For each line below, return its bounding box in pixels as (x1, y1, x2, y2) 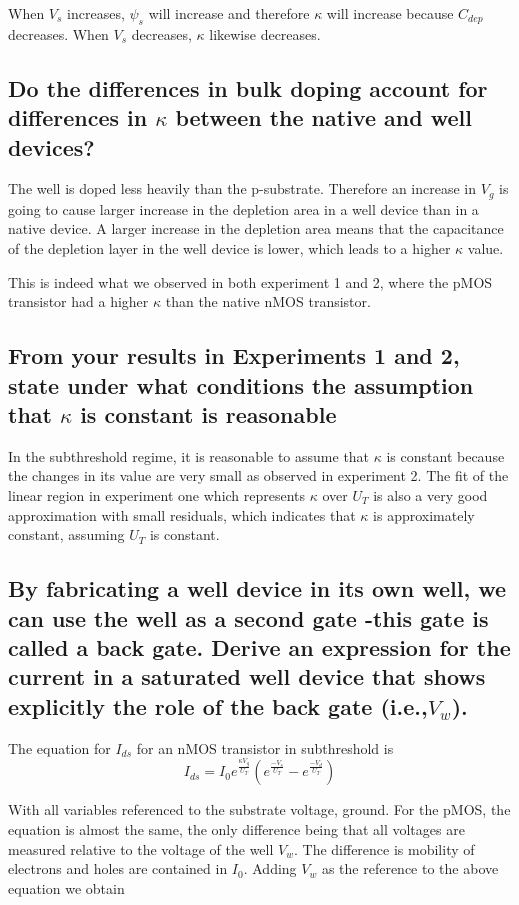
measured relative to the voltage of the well (8, 838, 274, 859)
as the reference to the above (321, 858, 499, 879)
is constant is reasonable (80, 398, 337, 429)
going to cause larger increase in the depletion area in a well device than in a (8, 198, 479, 219)
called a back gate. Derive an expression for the (8, 631, 511, 662)
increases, (67, 3, 125, 23)
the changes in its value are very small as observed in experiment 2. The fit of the (8, 465, 509, 486)
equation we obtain (8, 877, 125, 898)
